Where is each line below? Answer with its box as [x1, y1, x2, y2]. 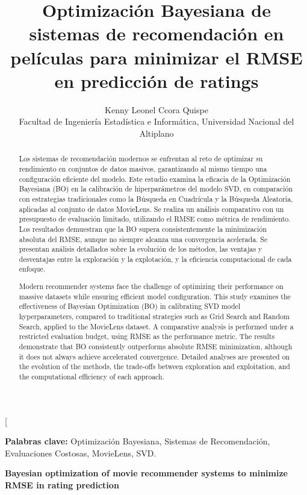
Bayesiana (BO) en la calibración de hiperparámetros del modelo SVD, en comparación [19, 184, 293, 194]
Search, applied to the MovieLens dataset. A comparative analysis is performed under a [19, 321, 294, 331]
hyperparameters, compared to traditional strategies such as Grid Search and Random [19, 311, 290, 321]
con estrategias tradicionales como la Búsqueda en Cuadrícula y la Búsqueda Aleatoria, [19, 193, 293, 204]
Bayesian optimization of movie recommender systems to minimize [5, 467, 288, 479]
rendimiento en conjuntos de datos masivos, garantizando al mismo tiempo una [19, 163, 267, 173]
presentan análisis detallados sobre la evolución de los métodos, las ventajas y [19, 244, 262, 254]
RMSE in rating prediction [5, 478, 119, 491]
